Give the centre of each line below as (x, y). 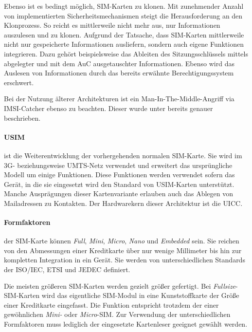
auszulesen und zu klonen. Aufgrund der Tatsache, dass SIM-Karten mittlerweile (124, 34)
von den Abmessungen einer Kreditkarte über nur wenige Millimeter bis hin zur (123, 250)
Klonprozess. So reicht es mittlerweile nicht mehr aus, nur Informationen (112, 25)
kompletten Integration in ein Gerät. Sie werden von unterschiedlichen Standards (125, 260)
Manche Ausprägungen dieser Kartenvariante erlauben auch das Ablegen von (119, 194)
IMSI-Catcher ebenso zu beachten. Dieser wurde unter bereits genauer (108, 108)
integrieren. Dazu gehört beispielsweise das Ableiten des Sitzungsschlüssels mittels (126, 53)
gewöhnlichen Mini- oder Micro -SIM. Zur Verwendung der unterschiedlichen (117, 314)
